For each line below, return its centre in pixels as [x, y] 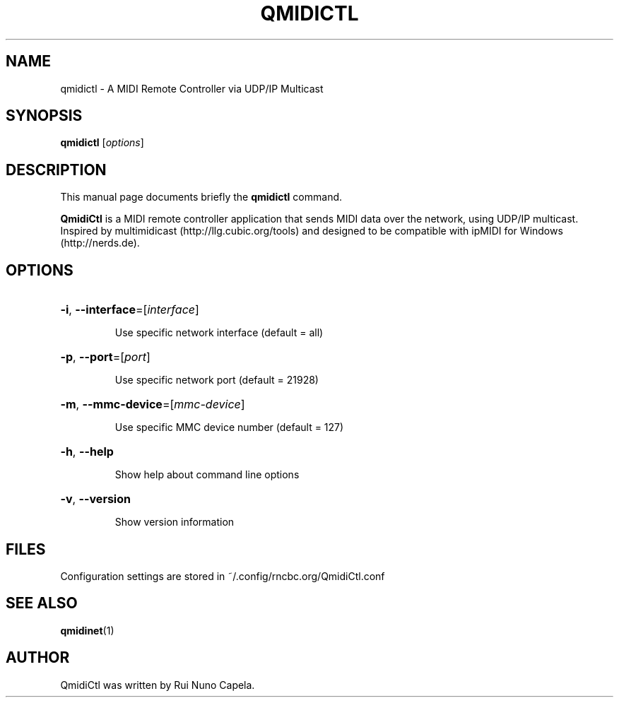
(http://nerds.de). [100, 243]
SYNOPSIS [44, 116]
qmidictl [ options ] [102, 143]
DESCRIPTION [56, 170]
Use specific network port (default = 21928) [217, 380]
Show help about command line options [207, 475]
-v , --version [95, 499]
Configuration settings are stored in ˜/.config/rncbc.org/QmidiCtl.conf [223, 576]
